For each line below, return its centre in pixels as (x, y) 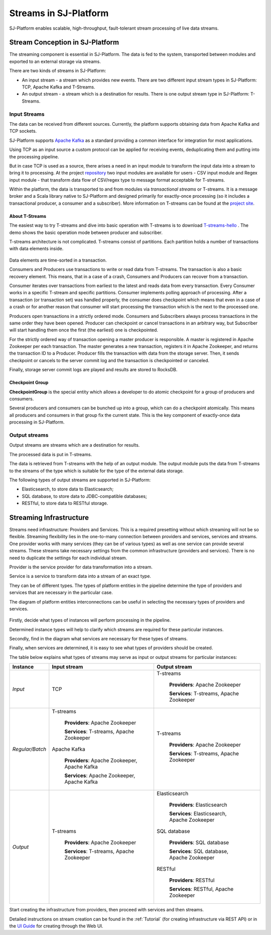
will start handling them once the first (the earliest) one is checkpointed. (84, 330)
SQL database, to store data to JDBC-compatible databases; (85, 496)
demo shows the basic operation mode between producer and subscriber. (86, 232)
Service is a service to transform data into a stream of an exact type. (80, 576)
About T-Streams (28, 216)
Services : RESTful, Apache (201, 889)
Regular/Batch (29, 749)
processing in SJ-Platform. (37, 422)
